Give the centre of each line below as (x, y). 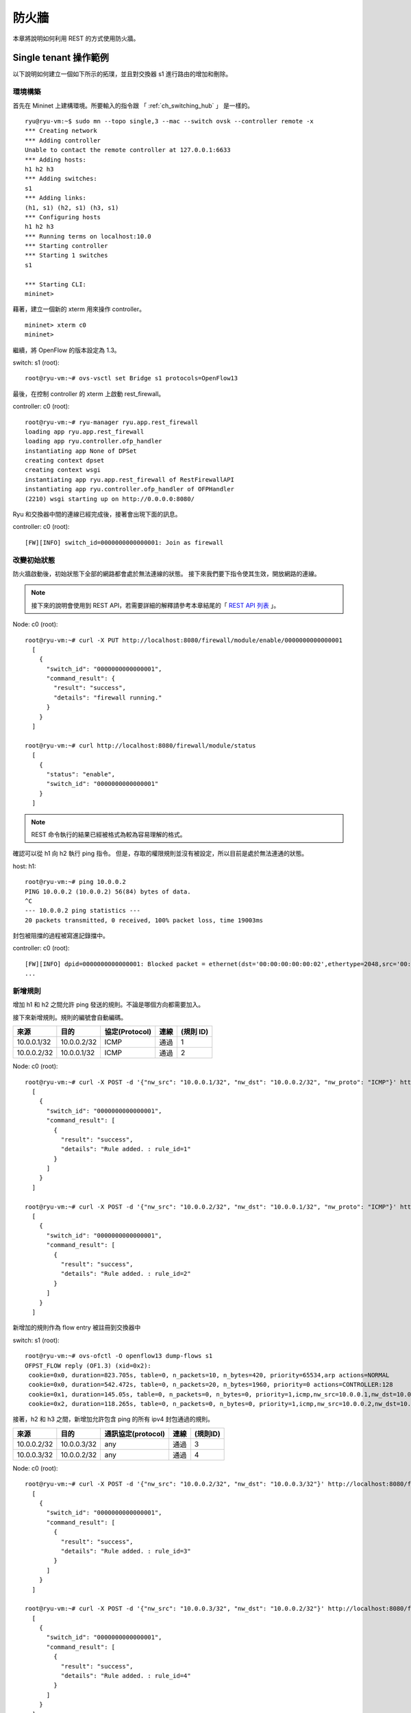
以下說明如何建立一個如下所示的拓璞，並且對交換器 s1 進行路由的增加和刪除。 (122, 74)
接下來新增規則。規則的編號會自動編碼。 (70, 1017)
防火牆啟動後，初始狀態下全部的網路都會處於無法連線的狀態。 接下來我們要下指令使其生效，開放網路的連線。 (166, 574)
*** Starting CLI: (56, 284)
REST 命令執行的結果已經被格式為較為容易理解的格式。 (109, 834)
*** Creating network (61, 131)
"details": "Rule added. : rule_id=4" (126, 1676)
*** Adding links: (56, 198)
